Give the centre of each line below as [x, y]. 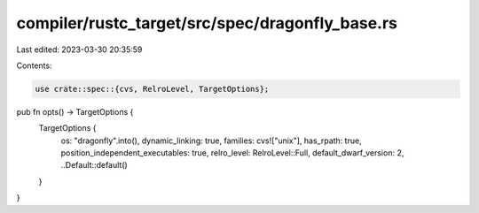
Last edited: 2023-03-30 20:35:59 [79, 49]
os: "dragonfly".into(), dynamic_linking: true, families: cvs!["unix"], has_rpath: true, [212, 141]
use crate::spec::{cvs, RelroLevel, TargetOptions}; [152, 89]
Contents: [34, 65]
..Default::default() [94, 165]
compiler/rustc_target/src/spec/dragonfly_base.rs [207, 23]
